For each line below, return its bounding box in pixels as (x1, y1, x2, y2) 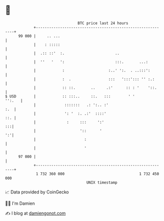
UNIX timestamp (86, 180, 118, 185)
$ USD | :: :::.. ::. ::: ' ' (5, 94, 135, 99)
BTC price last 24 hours (78, 21, 129, 26)
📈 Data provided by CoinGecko (5, 189, 69, 195)
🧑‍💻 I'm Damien (5, 200, 35, 206)
